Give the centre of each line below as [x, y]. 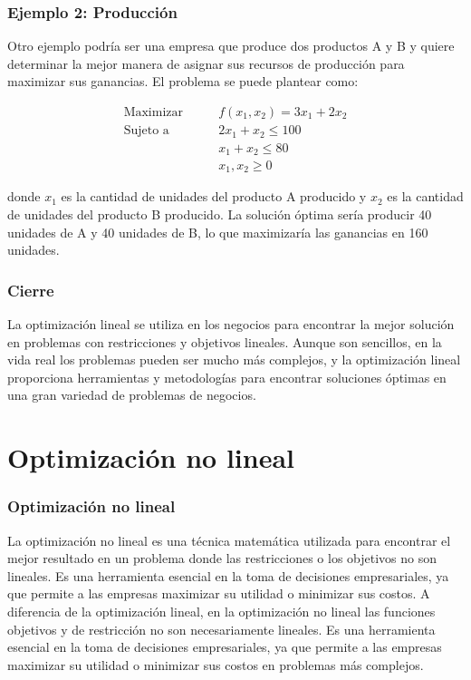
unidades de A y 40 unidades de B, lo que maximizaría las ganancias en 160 [218, 232]
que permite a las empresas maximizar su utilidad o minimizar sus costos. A [219, 593]
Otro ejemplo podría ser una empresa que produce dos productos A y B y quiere [231, 46]
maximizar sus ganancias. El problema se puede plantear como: [183, 81]
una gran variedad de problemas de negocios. [132, 395]
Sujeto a [146, 131]
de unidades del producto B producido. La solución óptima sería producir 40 [220, 214]
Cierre [31, 290]
